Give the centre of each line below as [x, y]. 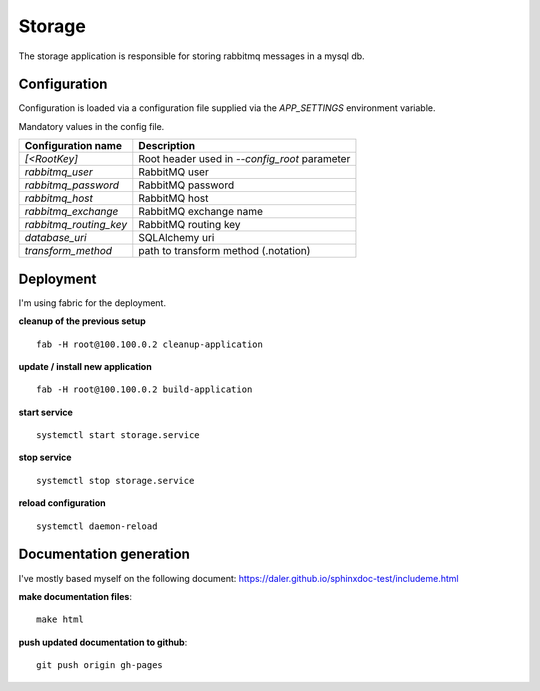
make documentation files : [75, 596]
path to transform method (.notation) [224, 251]
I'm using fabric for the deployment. [92, 302]
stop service [45, 457]
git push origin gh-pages [100, 665]
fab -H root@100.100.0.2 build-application [144, 389]
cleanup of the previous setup [82, 321]
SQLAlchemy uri [176, 238]
